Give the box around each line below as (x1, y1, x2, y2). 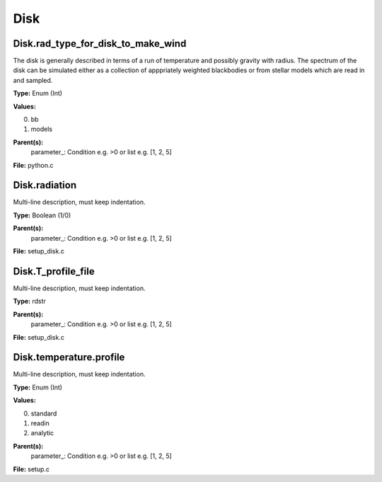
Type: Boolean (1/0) (13, 211, 71, 219)
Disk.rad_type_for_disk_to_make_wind (13, 38, 187, 50)
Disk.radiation (13, 179, 77, 191)
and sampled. (13, 76, 53, 84)
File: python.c (13, 161, 54, 169)
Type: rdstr (13, 297, 46, 306)
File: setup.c (13, 464, 50, 474)
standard (30, 409, 57, 418)
